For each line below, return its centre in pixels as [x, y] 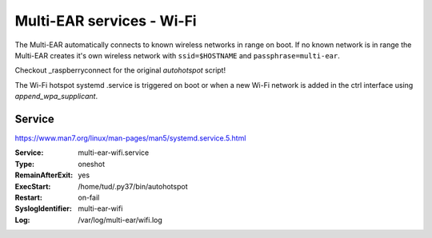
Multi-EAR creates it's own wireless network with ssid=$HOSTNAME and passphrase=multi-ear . [177, 55]
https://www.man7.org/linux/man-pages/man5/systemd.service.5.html [130, 138]
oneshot [92, 164]
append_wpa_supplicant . [56, 97]
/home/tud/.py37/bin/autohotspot [133, 186]
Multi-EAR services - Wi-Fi [106, 21]
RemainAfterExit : [44, 175]
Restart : [29, 197]
